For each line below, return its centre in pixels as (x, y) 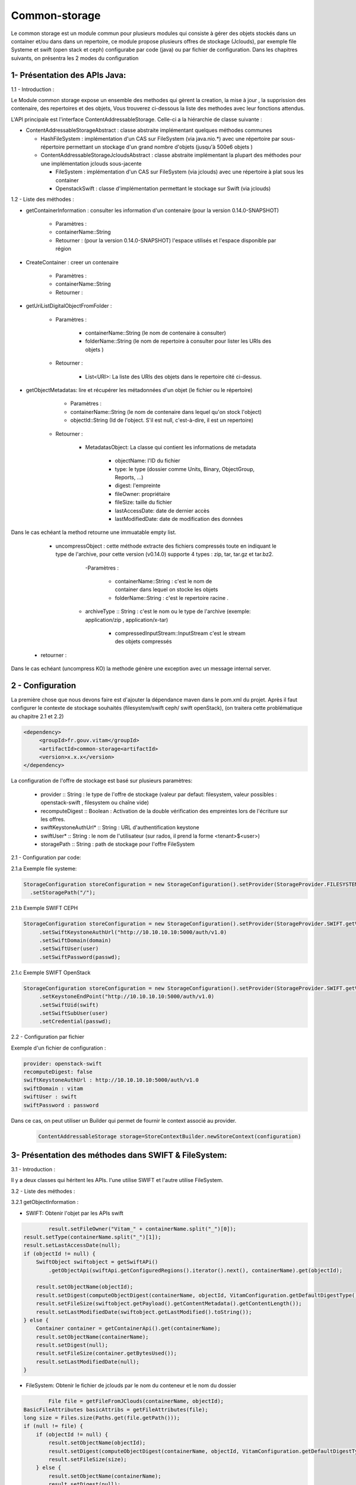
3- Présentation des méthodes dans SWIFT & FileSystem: (119, 1155)
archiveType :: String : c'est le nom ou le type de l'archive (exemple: (168, 611)
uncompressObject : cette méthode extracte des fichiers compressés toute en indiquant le (166, 546)
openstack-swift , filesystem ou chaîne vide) (95, 802)
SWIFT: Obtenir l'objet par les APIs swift (75, 1213)
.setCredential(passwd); (75, 1021)
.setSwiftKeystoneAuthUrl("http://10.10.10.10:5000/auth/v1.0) (133, 932)
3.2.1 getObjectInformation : (45, 1202)
